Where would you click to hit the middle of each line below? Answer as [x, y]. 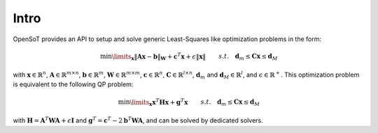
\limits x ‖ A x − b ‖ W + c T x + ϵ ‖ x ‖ [159, 56]
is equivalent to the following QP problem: [73, 84]
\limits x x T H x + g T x [159, 102]
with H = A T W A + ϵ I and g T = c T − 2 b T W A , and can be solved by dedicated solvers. [138, 120]
